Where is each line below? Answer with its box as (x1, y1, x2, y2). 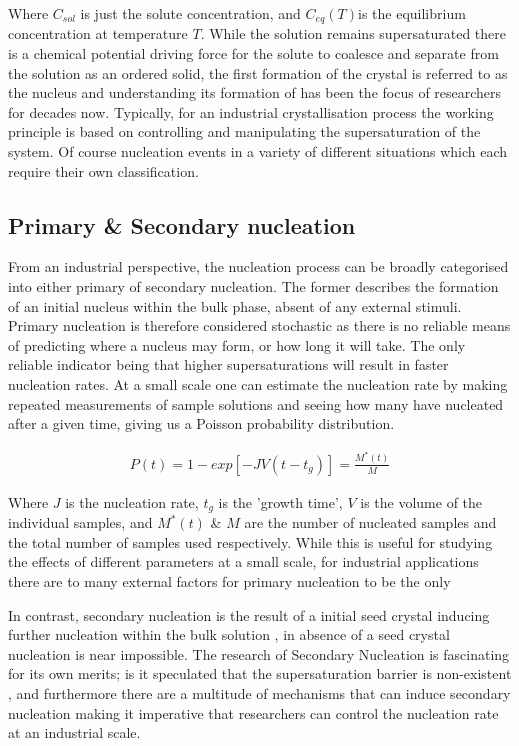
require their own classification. (8, 160, 199, 181)
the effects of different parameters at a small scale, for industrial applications (8, 551, 479, 572)
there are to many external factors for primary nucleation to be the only (8, 570, 451, 591)
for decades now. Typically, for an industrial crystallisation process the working (8, 101, 494, 122)
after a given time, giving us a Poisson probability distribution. (8, 413, 395, 434)
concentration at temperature (8, 23, 188, 44)
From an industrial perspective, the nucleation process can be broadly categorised (8, 256, 509, 277)
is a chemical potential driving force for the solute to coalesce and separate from (8, 43, 499, 64)
